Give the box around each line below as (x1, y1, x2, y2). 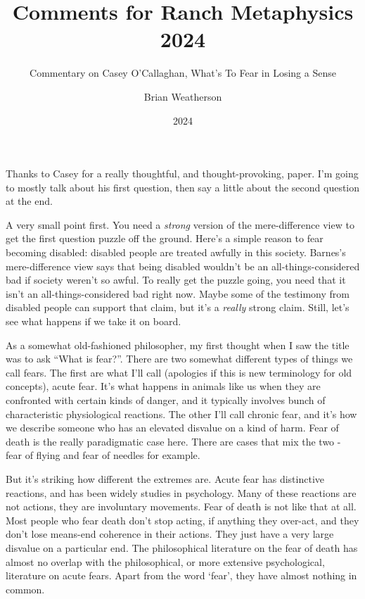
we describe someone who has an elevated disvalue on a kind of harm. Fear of (6, 420, 339, 435)
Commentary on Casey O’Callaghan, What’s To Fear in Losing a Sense (30, 65, 336, 80)
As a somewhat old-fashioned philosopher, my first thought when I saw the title (6, 337, 350, 352)
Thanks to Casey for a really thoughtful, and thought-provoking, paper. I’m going (6, 166, 359, 181)
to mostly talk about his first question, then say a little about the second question (6, 179, 360, 194)
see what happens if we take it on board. (6, 314, 181, 329)
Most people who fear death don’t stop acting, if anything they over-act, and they (6, 512, 359, 527)
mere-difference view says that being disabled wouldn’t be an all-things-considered (6, 258, 360, 273)
